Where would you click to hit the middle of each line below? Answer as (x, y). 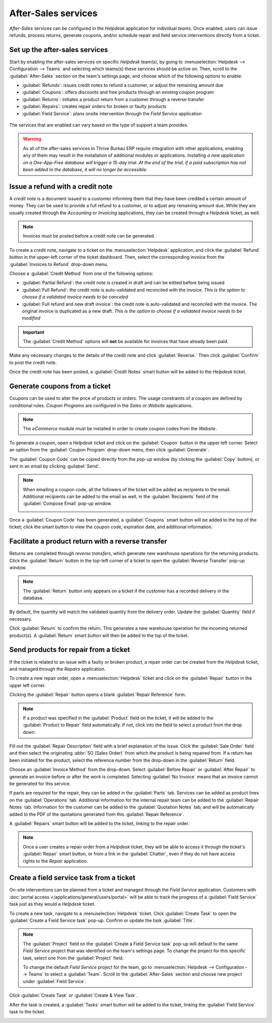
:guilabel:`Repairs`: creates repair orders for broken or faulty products (94, 107)
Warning (32, 139)
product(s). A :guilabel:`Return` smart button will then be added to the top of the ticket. (99, 635)
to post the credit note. (33, 362)
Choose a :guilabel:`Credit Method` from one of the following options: (81, 273)
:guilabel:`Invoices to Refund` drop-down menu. (59, 264)
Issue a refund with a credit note (61, 186)
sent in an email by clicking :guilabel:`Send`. (55, 466)
